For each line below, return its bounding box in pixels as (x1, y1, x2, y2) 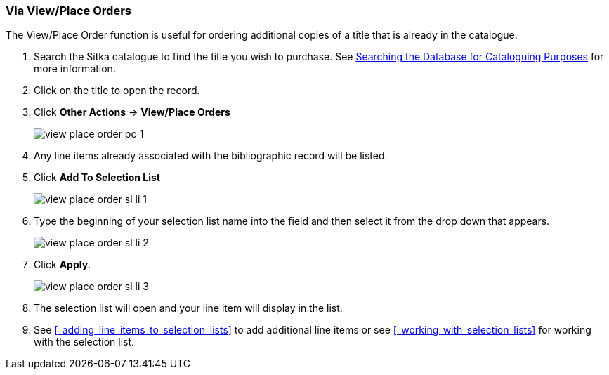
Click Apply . (34, 258, 91, 271)
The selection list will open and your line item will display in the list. (34, 302, 343, 315)
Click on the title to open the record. (34, 84, 200, 97)
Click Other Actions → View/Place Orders (34, 106, 230, 119)
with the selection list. (34, 336, 135, 348)
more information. (34, 63, 116, 75)
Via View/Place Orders (6, 4, 131, 18)
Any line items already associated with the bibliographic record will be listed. (34, 150, 388, 162)
